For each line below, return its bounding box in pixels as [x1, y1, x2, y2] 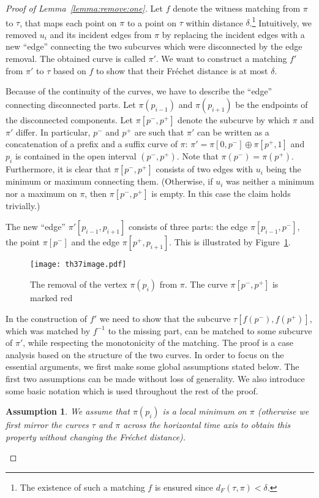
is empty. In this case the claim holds [151, 186, 291, 199]
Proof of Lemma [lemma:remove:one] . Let [6, 2, 163, 14]
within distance [186, 16, 243, 29]
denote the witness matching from [173, 2, 301, 14]
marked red [30, 291, 73, 304]
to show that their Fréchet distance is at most [96, 64, 268, 77]
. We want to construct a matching [156, 52, 287, 65]
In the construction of [6, 312, 88, 324]
